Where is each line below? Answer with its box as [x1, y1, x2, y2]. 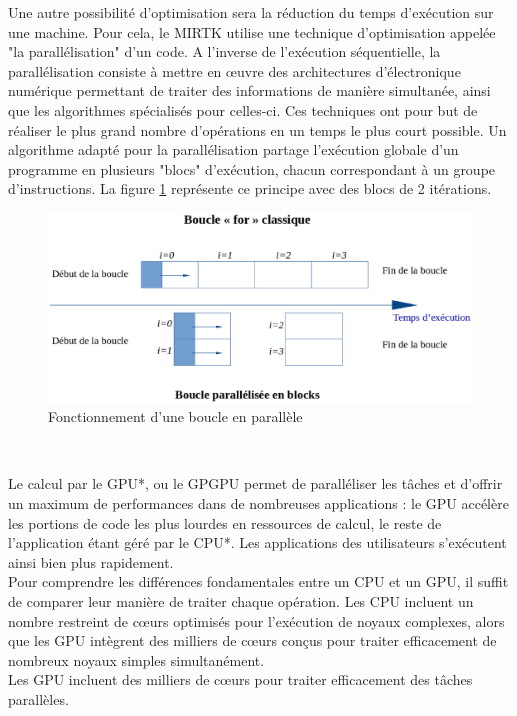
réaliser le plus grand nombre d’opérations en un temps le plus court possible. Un [8, 119, 507, 140]
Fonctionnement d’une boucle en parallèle [48, 406, 303, 427]
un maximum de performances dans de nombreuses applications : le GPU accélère [8, 492, 509, 513]
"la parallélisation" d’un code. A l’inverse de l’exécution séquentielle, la [8, 41, 441, 62]
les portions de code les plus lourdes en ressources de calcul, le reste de [8, 512, 442, 533]
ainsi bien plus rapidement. [8, 551, 174, 572]
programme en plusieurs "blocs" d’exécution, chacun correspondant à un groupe [8, 158, 496, 179]
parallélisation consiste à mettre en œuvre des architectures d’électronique [8, 60, 461, 81]
